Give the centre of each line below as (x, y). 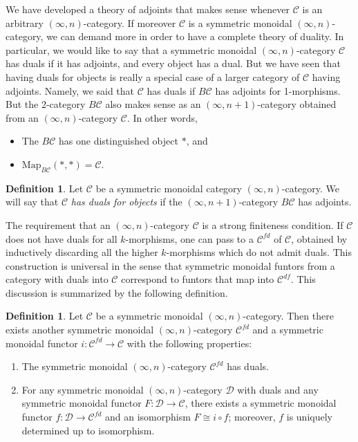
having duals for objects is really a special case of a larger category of (153, 76)
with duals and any (278, 389)
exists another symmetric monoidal (80, 330)
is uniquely (309, 417)
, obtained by (319, 238)
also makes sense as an (153, 104)
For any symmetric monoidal (83, 389)
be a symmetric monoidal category (169, 188)
